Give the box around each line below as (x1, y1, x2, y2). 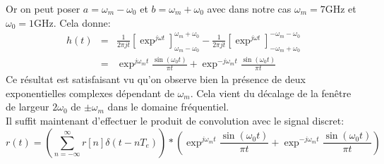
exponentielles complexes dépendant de (6, 85, 174, 100)
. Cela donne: (53, 15, 111, 30)
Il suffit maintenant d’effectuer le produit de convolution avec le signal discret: (6, 113, 344, 127)
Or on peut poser (6, 1, 80, 15)
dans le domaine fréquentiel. (107, 99, 229, 114)
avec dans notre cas (207, 1, 292, 15)
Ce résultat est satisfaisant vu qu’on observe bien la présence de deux (6, 72, 306, 87)
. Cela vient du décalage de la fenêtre (190, 85, 352, 100)
